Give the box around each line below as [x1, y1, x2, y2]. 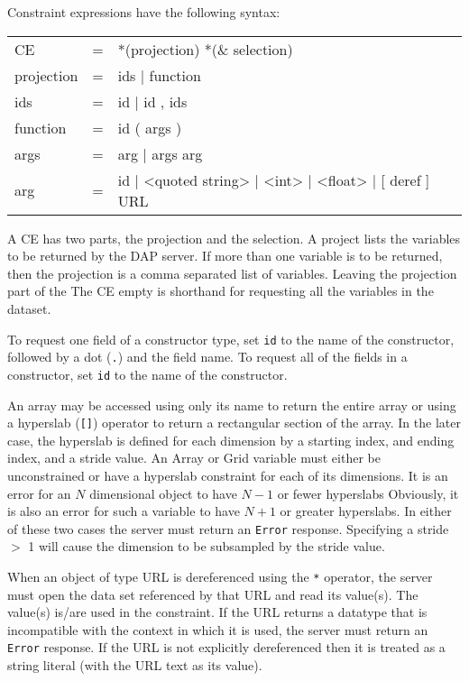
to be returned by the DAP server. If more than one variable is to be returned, [7, 246, 443, 265]
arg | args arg [117, 143, 203, 164]
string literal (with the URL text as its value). [7, 656, 262, 675]
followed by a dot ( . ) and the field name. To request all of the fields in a [7, 347, 408, 366]
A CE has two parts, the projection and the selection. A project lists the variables [7, 228, 461, 247]
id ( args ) [117, 116, 182, 138]
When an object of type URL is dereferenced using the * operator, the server [7, 567, 433, 585]
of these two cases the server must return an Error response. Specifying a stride [7, 519, 449, 538]
